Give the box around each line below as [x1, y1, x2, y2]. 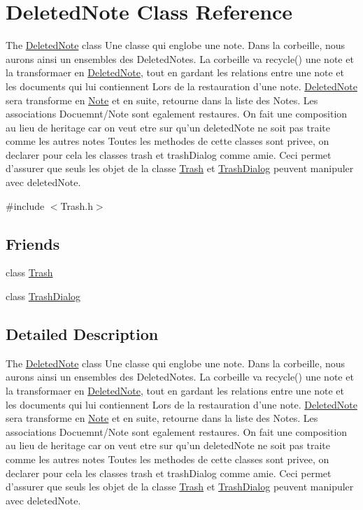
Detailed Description [6, 323, 159, 345]
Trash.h [60, 198, 93, 213]
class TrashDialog [6, 289, 81, 304]
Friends [6, 232, 60, 254]
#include [6, 198, 45, 213]
